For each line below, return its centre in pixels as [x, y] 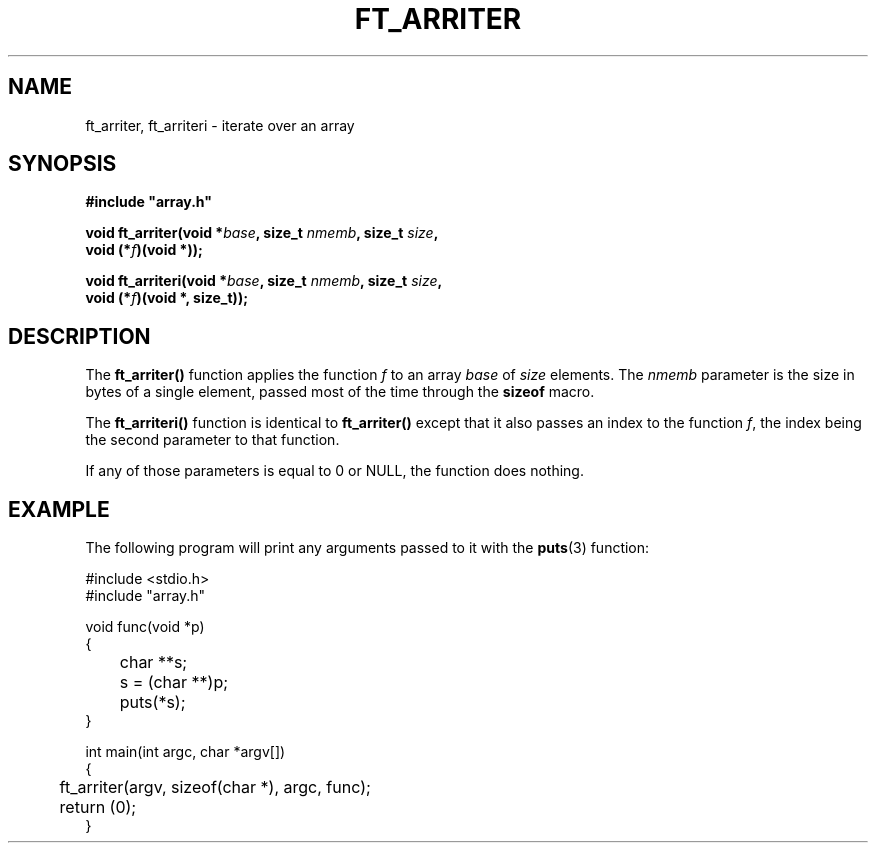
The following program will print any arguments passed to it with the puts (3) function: [367, 548]
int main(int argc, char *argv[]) [185, 752]
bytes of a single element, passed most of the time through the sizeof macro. [340, 392]
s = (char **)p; [174, 682]
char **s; [153, 662]
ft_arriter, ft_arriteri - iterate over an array [220, 125]
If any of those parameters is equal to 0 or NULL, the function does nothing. [334, 471]
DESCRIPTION [79, 336]
